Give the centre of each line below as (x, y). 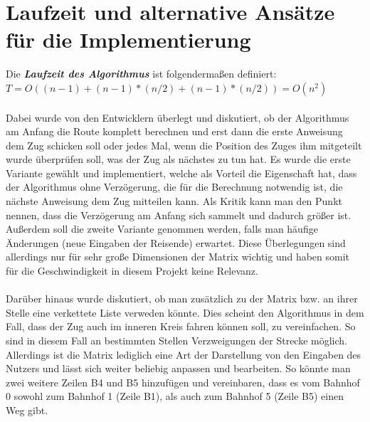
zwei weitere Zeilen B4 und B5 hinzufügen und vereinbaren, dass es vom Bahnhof (183, 382)
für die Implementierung (128, 39)
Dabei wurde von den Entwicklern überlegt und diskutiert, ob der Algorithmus (178, 117)
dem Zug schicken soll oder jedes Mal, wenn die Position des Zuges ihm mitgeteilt (184, 145)
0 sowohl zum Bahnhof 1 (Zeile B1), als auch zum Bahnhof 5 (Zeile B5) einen (175, 396)
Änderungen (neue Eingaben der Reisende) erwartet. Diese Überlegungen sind (176, 242)
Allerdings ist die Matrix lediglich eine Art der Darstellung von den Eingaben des (184, 354)
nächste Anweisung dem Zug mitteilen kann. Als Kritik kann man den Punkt (174, 201)
